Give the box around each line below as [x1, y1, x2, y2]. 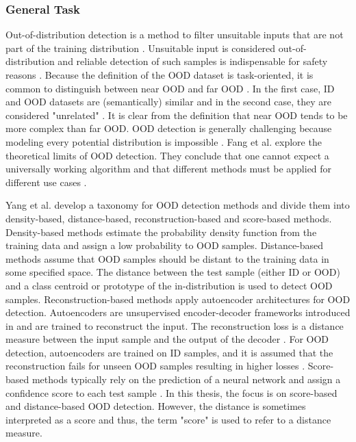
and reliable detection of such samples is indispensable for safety [58, 54, 328, 68]
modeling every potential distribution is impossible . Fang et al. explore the [5, 134, 322, 148]
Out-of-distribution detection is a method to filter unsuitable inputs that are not [5, 27, 344, 42]
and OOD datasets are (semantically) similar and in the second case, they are [5, 94, 331, 109]
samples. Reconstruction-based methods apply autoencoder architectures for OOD [5, 291, 351, 306]
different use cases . [5, 174, 87, 189]
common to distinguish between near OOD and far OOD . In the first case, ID [5, 81, 335, 95]
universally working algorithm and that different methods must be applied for [5, 161, 332, 176]
